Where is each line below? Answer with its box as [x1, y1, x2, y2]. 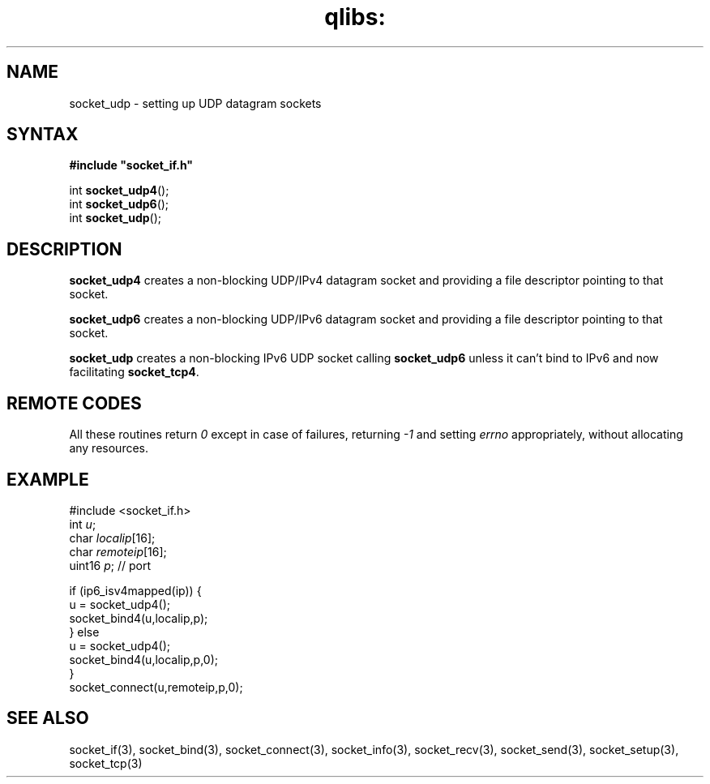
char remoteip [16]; [69, 544, 167, 559]
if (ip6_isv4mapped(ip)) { [69, 583, 202, 598]
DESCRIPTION [6, 238, 122, 259]
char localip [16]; [69, 530, 156, 545]
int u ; [69, 516, 96, 531]
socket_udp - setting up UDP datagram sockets [69, 96, 322, 110]
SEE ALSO [6, 708, 89, 729]
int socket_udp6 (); [69, 197, 169, 212]
